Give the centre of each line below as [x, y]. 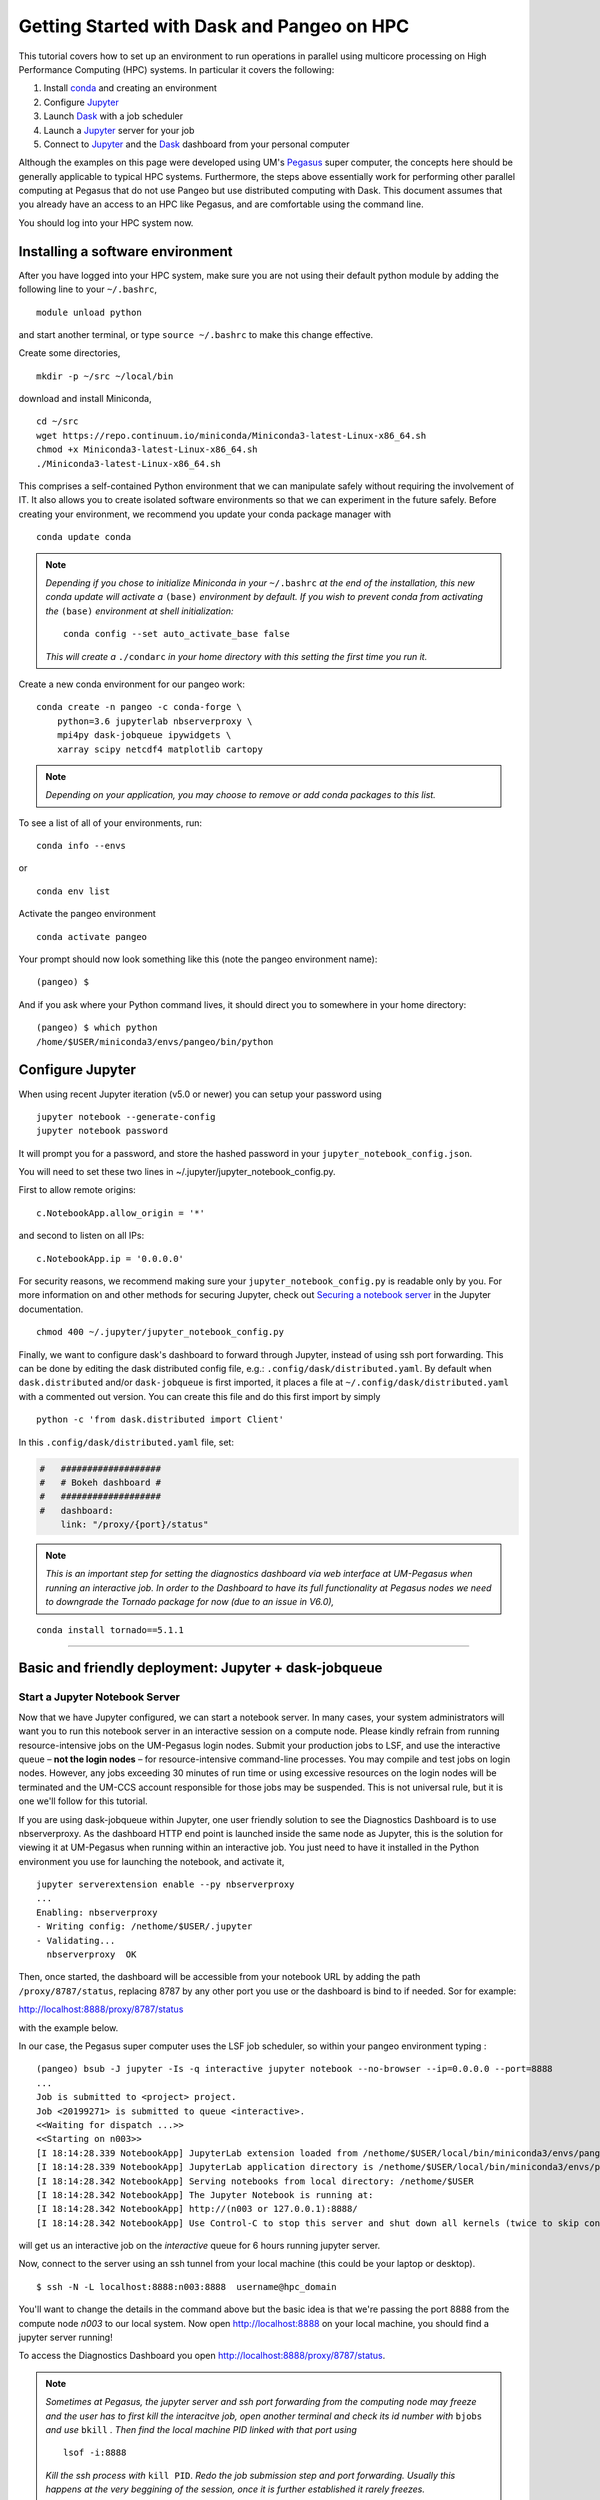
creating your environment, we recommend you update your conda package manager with [205, 514]
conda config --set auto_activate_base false [176, 634]
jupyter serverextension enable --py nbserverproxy [165, 1884]
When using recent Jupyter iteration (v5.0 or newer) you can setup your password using [200, 1094]
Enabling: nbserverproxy [97, 1912]
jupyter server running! [66, 2337]
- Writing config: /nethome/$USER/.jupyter [144, 1926]
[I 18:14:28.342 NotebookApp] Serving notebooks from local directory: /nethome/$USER [255, 2181]
